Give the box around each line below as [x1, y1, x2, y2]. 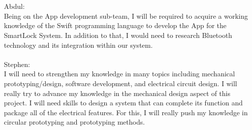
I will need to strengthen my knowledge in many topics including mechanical [4, 68, 235, 79]
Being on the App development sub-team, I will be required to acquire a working [4, 10, 248, 21]
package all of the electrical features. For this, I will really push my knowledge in [4, 107, 248, 117]
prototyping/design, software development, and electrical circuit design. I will [4, 78, 237, 88]
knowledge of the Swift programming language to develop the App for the [4, 20, 227, 31]
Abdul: [4, 1, 25, 11]
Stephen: [4, 59, 30, 69]
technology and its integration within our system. [4, 39, 153, 50]
